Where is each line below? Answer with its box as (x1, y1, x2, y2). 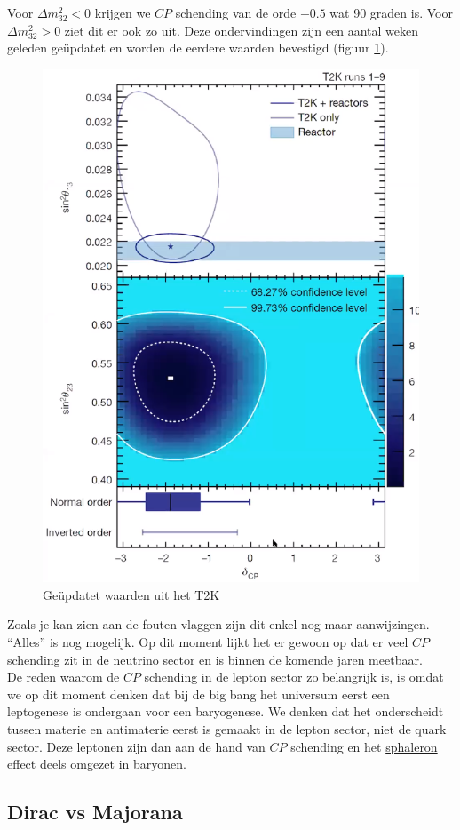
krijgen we (94, 4, 151, 21)
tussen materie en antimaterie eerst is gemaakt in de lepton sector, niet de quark (7, 719, 447, 738)
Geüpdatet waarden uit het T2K (43, 585, 220, 603)
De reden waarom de (7, 667, 120, 686)
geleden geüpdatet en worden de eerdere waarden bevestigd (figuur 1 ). (7, 38, 389, 57)
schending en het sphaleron (290, 737, 438, 755)
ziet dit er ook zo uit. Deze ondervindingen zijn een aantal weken (64, 20, 418, 39)
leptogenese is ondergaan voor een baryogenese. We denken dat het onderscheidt (7, 702, 444, 721)
